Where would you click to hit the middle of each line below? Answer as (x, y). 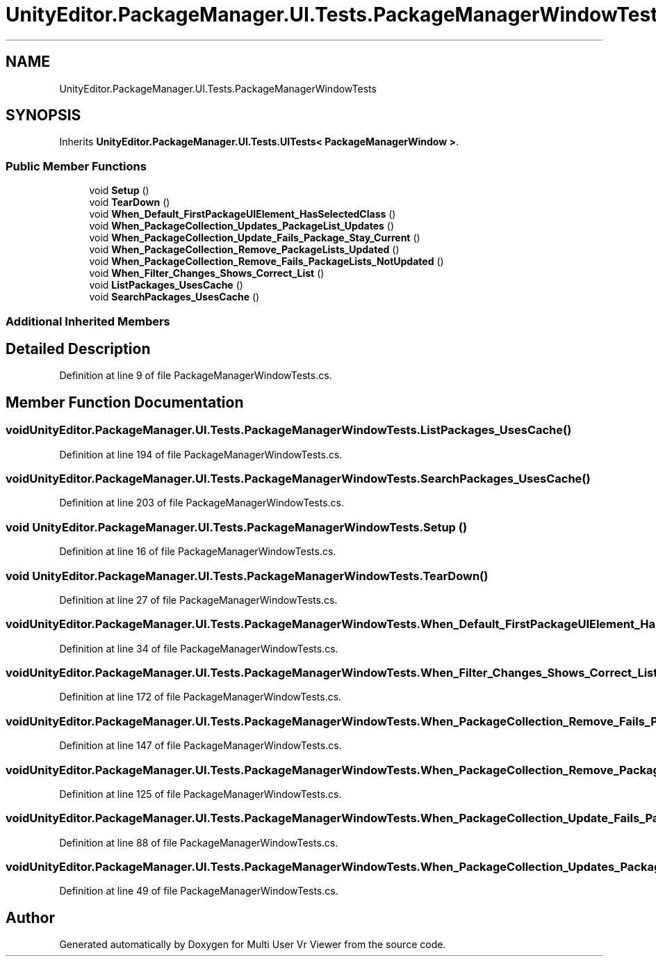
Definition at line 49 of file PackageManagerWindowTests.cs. (199, 891)
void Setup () (119, 191)
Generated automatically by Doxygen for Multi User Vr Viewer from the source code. (253, 945)
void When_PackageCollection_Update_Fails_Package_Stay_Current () (255, 238)
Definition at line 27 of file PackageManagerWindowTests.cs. (198, 600)
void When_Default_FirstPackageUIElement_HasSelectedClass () (243, 214)
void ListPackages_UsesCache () (166, 285)
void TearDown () (130, 202)
